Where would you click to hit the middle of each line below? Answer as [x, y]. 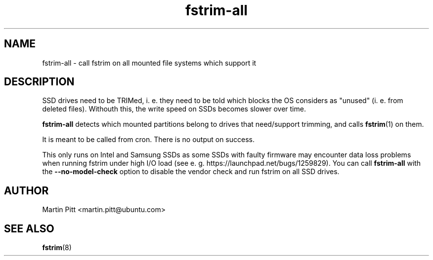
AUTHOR [26, 190]
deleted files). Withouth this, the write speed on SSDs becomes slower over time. [174, 109]
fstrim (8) [57, 248]
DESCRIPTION [39, 82]
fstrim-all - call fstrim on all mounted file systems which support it [149, 63]
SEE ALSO [29, 228]
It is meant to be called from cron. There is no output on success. [148, 140]
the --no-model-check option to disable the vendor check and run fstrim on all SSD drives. [191, 172]
